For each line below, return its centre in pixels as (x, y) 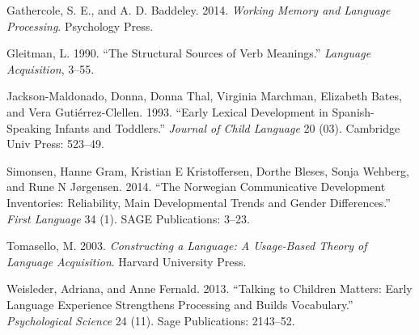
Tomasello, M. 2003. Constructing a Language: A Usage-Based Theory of (187, 246)
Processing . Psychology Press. (80, 25)
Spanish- (353, 111)
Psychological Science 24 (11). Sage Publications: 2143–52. (151, 320)
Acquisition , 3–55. (51, 68)
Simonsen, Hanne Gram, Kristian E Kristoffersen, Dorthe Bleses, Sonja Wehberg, (208, 170)
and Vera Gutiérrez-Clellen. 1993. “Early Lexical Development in (167, 111)
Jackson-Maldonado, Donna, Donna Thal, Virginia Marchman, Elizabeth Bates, (204, 96)
